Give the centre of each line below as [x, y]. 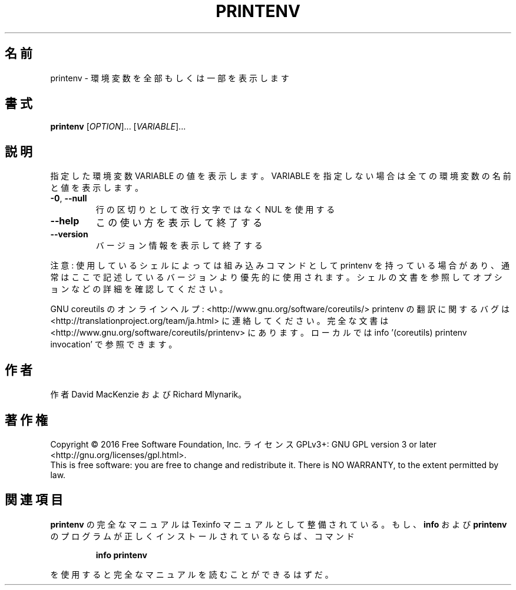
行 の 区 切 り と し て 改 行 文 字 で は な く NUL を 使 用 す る [215, 210]
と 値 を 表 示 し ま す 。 [97, 188]
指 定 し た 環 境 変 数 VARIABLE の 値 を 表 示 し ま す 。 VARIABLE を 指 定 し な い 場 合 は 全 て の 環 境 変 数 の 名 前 [281, 176]
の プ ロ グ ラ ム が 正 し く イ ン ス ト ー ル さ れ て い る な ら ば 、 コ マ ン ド [202, 536]
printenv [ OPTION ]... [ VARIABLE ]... [118, 127]
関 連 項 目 [34, 500]
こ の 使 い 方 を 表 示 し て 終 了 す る [179, 223]
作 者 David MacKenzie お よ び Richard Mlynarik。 [148, 395]
